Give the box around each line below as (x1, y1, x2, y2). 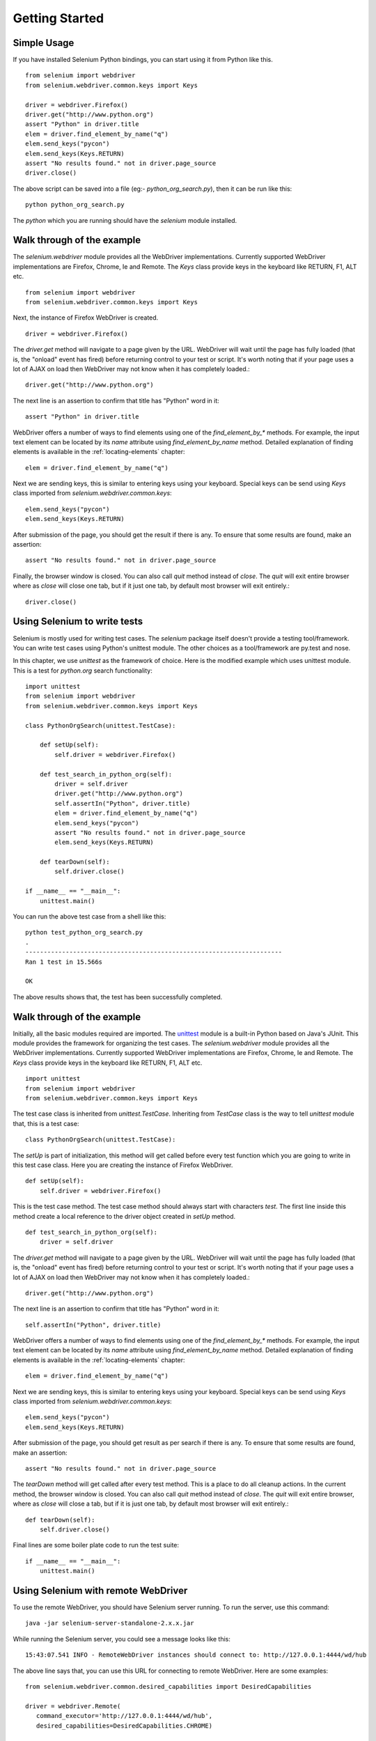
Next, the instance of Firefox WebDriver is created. (13, 313, 159, 322)
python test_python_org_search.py (25, 928, 143, 937)
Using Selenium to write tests (13, 616, 143, 627)
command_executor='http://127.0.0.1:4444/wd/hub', (36, 1712, 212, 1720)
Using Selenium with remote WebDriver (13, 1584, 188, 1596)
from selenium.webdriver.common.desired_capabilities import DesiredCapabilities (25, 1683, 312, 1690)
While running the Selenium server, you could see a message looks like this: (13, 1634, 231, 1643)
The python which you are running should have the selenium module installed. (13, 216, 237, 224)
